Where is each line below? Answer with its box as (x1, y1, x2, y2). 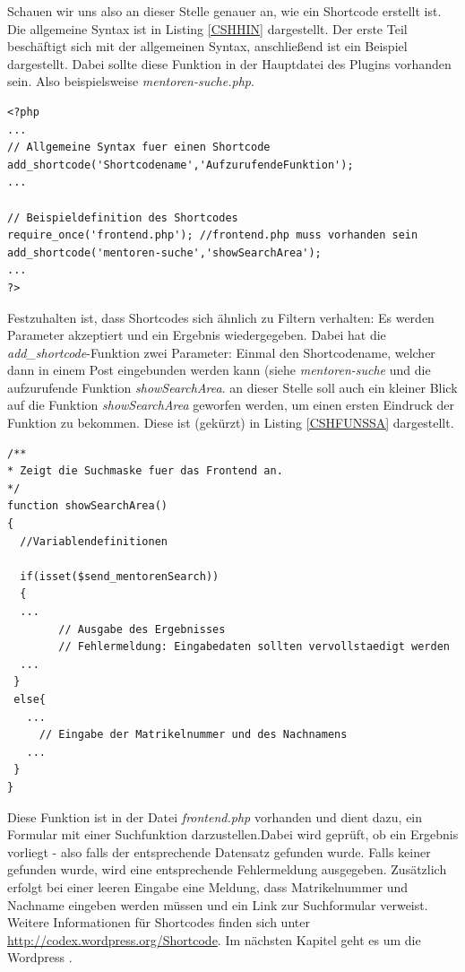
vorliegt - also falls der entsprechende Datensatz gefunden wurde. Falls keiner (7, 842, 431, 861)
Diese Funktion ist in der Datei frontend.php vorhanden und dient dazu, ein (7, 807, 423, 826)
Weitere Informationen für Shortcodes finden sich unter (7, 913, 310, 932)
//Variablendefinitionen (20, 534, 168, 548)
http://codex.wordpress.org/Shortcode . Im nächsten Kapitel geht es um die (7, 930, 421, 949)
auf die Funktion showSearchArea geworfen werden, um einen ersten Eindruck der (7, 395, 455, 414)
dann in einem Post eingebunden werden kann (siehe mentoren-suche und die (7, 360, 431, 379)
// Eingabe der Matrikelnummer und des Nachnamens (39, 728, 348, 742)
